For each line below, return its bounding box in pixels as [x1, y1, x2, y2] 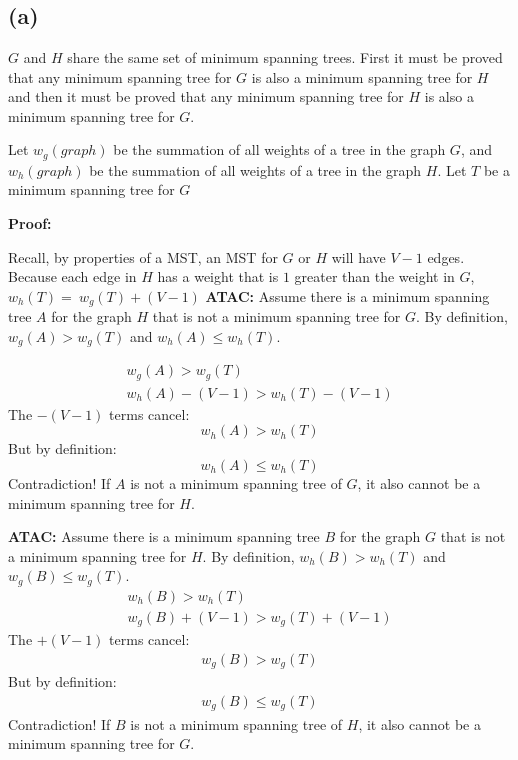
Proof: [8, 213, 52, 234]
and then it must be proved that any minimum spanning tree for [8, 86, 404, 107]
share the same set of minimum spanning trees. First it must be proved [67, 47, 503, 67]
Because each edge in [8, 266, 137, 287]
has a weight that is [157, 266, 279, 287]
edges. [427, 246, 465, 267]
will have [331, 246, 386, 267]
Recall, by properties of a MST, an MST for [8, 246, 278, 267]
